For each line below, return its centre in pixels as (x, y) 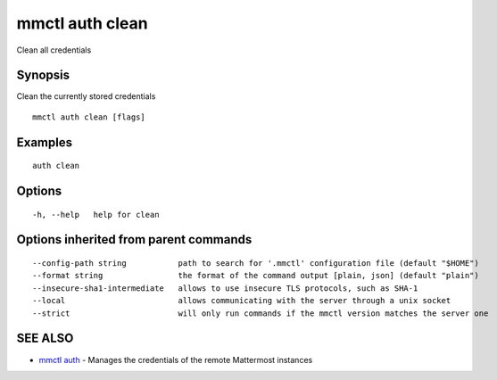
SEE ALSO (45, 339)
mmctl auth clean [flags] (89, 117)
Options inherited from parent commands (134, 240)
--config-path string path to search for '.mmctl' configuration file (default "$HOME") (256, 264)
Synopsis (43, 75)
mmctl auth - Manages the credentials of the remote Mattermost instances (176, 359)
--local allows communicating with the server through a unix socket (242, 301)
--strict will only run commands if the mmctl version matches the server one (261, 313)
